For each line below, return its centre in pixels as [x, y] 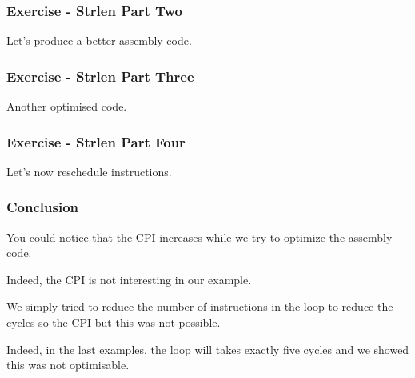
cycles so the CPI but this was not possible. [114, 322]
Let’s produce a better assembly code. [99, 40]
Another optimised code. [67, 106]
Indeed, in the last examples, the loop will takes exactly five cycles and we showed [208, 349]
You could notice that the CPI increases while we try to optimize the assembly [200, 237]
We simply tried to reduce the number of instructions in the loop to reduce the [200, 306]
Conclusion [42, 207]
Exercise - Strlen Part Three [100, 76]
